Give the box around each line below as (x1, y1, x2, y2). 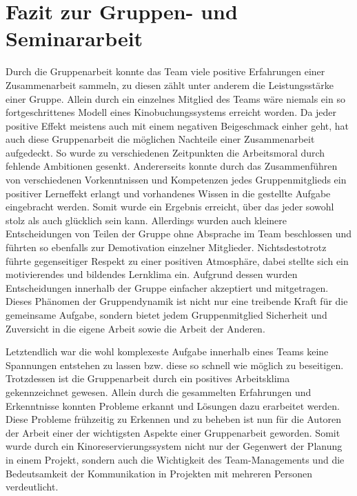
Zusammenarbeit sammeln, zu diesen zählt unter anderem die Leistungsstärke (6, 77, 334, 92)
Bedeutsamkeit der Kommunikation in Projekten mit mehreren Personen (6, 466, 313, 480)
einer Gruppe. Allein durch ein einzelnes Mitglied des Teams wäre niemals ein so (6, 91, 345, 106)
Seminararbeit (6, 24, 143, 52)
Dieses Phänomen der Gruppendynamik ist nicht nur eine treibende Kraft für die (6, 294, 348, 308)
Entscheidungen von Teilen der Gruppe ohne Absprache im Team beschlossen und (6, 226, 352, 241)
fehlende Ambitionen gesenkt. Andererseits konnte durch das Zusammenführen (6, 159, 338, 173)
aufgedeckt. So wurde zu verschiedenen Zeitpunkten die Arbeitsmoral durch (6, 145, 325, 159)
